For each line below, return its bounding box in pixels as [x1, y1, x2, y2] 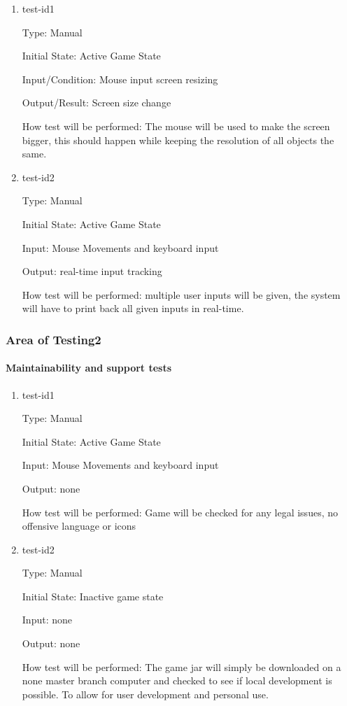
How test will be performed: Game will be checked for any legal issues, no [22, 504, 338, 519]
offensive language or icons [22, 518, 136, 533]
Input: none [22, 612, 72, 627]
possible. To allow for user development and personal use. [22, 686, 269, 701]
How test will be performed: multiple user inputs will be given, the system [22, 287, 341, 302]
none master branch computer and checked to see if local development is [22, 673, 332, 688]
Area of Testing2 [6, 330, 101, 348]
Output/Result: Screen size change [22, 95, 171, 110]
